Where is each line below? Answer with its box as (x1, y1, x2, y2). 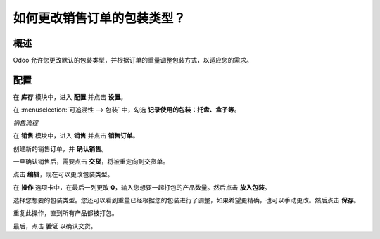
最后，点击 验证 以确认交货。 (13, 221, 97, 230)
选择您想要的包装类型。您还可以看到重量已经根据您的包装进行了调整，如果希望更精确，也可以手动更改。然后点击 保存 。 (13, 196, 360, 205)
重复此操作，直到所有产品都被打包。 (13, 209, 118, 217)
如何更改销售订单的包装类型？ (13, 11, 186, 26)
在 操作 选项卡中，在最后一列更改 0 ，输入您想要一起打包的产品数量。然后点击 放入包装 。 (13, 183, 271, 191)
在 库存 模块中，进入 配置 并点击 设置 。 (13, 92, 127, 101)
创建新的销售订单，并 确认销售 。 (13, 144, 108, 153)
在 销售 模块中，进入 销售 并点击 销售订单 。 (13, 131, 139, 140)
